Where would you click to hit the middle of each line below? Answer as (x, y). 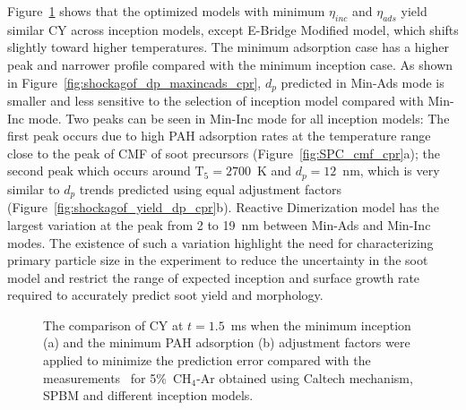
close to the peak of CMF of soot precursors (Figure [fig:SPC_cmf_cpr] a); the (224, 153)
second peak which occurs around (99, 171)
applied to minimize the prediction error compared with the (207, 360)
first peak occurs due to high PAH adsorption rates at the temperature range (219, 136)
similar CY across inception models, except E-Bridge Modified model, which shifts (233, 29)
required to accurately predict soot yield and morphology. (165, 295)
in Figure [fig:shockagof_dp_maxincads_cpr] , (134, 82)
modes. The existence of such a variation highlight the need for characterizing (220, 242)
